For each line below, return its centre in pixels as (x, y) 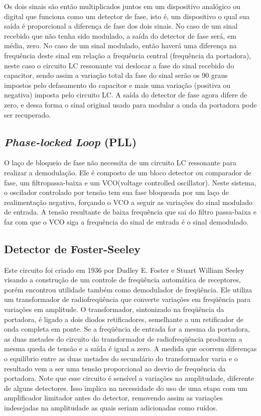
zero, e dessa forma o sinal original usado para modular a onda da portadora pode (130, 104)
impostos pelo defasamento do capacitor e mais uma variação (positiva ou (117, 85)
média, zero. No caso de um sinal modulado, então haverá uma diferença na (120, 45)
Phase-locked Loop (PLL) (71, 141)
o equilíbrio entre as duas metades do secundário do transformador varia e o (121, 358)
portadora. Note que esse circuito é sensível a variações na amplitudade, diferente (129, 378)
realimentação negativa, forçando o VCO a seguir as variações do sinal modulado (128, 202)
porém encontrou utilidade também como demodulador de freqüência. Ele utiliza (128, 289)
